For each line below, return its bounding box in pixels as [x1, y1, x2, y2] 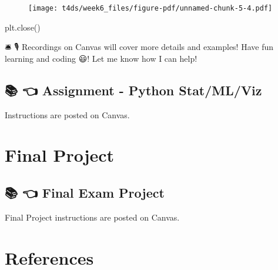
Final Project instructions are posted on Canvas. [5, 211, 180, 223]
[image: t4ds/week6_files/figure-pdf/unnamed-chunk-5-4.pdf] [28, 4, 273, 12]
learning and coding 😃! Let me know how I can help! [5, 52, 197, 64]
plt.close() [5, 21, 41, 33]
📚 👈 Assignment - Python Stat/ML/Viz [5, 81, 262, 99]
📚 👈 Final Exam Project [5, 184, 165, 201]
